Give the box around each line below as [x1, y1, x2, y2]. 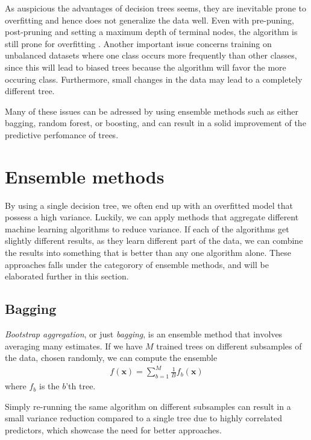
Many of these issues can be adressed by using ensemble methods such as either [5, 104, 298, 117]
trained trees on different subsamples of [156, 339, 302, 352]
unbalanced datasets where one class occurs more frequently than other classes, [5, 49, 297, 62]
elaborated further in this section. [5, 270, 129, 282]
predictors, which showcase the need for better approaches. [5, 423, 222, 436]
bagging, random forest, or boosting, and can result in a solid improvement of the [5, 116, 306, 129]
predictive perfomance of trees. [5, 128, 119, 141]
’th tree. [66, 380, 96, 392]
